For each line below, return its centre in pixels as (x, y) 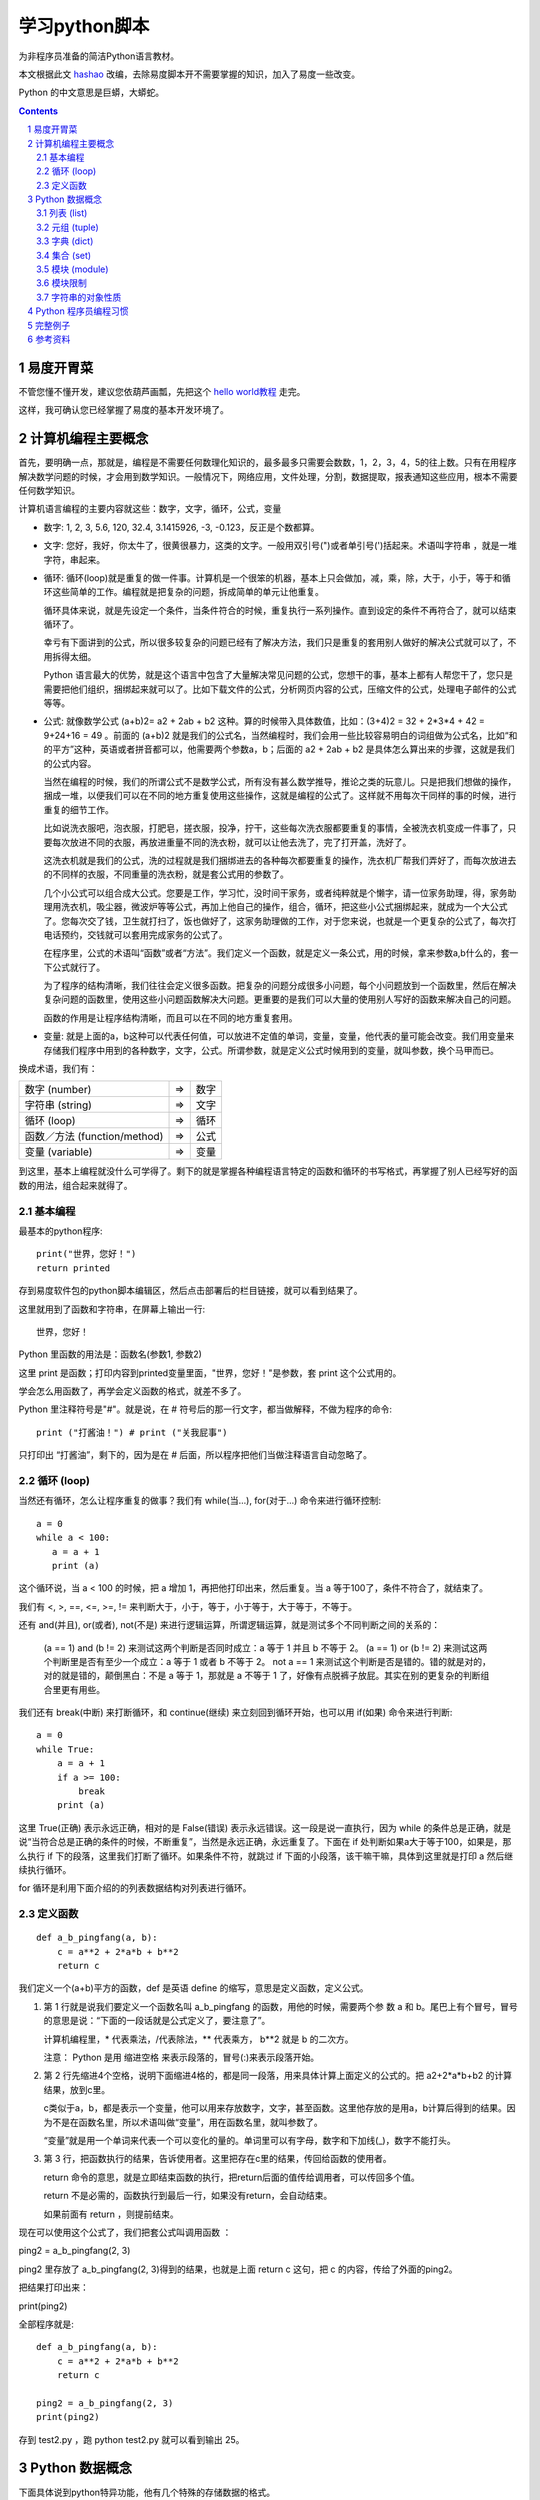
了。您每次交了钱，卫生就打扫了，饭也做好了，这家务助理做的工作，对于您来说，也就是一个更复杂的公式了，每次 (275, 921)
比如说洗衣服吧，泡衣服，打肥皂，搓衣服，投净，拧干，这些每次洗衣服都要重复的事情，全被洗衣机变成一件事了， (275, 828)
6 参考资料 (49, 339)
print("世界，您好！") (86, 1254)
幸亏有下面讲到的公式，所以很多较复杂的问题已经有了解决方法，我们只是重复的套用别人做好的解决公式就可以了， (275, 642)
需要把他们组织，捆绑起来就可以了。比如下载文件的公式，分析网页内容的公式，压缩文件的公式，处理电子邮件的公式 (280, 689)
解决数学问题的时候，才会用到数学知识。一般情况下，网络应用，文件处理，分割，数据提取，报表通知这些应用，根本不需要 (268, 476)
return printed (73, 1268)
